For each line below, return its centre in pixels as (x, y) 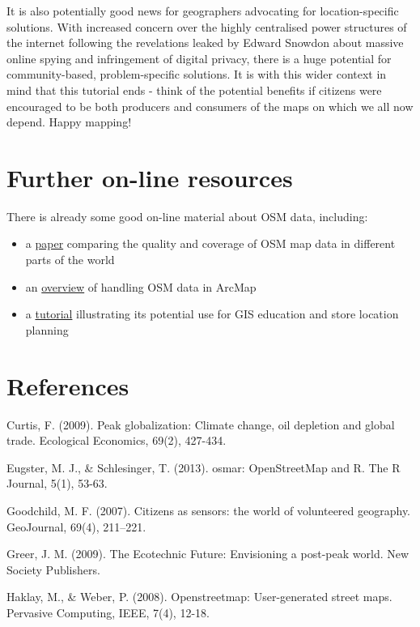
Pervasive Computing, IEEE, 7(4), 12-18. (108, 612)
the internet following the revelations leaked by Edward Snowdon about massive (205, 43)
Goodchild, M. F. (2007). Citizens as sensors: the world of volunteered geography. (209, 510)
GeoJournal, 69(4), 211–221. (76, 526)
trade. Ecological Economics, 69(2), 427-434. (117, 440)
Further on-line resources (150, 177)
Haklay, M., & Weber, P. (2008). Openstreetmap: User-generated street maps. (199, 597)
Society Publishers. (53, 569)
